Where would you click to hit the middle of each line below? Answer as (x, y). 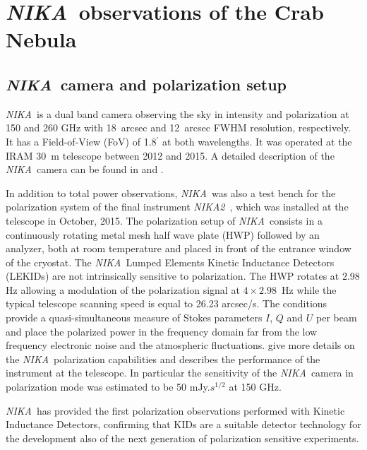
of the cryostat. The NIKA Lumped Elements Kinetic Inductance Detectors (170, 262)
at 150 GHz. (255, 387)
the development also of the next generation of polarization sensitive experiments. (182, 438)
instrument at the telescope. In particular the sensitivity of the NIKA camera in (180, 373)
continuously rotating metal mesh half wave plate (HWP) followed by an (163, 234)
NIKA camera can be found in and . (85, 169)
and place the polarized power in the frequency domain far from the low (162, 331)
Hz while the (309, 289)
